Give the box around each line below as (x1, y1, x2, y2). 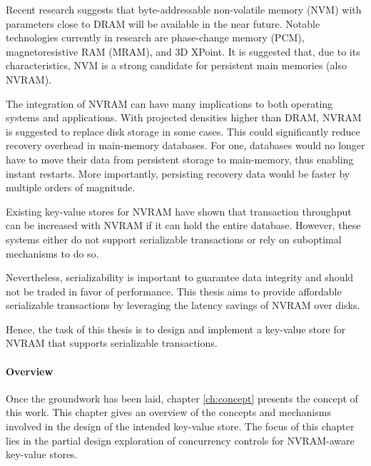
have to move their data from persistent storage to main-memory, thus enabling (6, 151, 354, 166)
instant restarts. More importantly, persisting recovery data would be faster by (6, 166, 350, 181)
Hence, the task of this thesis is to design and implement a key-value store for (6, 321, 346, 336)
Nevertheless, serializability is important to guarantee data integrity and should (6, 270, 354, 285)
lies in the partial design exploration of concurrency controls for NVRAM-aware (6, 432, 355, 447)
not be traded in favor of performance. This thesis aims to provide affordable (6, 283, 342, 298)
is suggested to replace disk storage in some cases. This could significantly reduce (6, 123, 360, 138)
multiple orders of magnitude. (6, 180, 136, 195)
